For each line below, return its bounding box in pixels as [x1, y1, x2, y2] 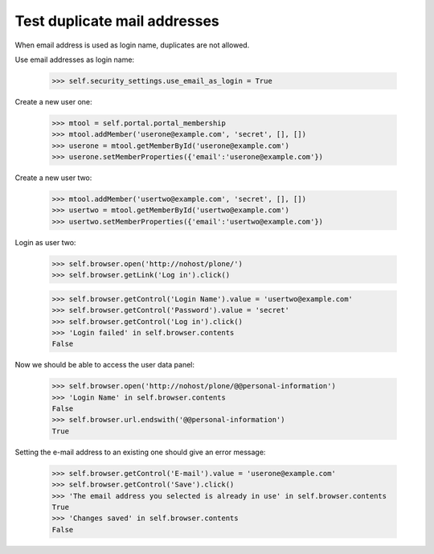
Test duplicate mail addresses [14, 12, 220, 30]
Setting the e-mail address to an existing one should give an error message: [14, 447, 266, 457]
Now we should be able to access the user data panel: [14, 360, 195, 370]
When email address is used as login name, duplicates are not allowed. [14, 40, 250, 50]
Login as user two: [14, 237, 76, 247]
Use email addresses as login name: [14, 55, 135, 64]
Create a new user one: [14, 96, 92, 106]
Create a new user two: [14, 173, 92, 183]
